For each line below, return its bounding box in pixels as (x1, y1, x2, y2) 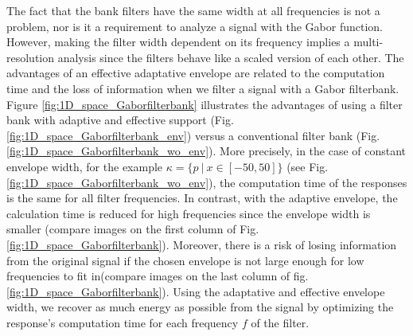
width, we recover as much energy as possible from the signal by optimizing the (6, 299, 394, 315)
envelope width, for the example (6, 158, 163, 174)
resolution (6, 49, 55, 65)
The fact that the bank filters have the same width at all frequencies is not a (6, 2, 380, 18)
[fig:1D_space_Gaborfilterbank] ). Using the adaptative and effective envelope (6, 283, 385, 299)
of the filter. (251, 314, 310, 330)
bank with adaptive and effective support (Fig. (6, 111, 234, 128)
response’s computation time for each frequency (6, 314, 239, 330)
